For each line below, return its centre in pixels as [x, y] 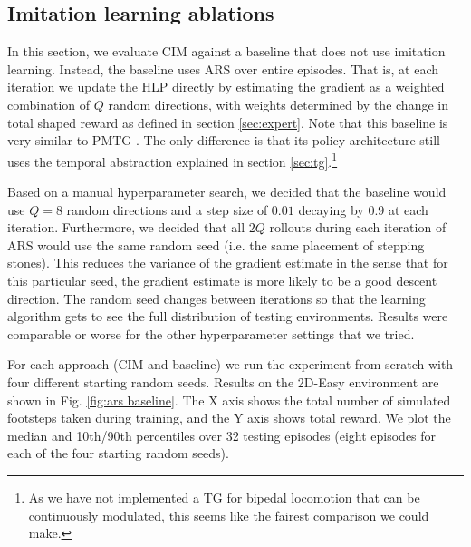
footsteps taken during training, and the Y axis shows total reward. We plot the [229, 418]
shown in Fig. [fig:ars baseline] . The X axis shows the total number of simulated [229, 400]
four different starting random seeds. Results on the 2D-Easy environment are [223, 381]
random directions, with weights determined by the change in [278, 104]
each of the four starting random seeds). [118, 453]
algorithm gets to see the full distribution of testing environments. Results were [228, 316]
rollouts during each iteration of [358, 227]
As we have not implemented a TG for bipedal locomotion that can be [224, 497]
